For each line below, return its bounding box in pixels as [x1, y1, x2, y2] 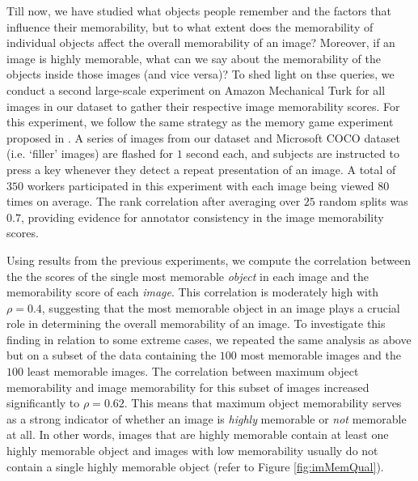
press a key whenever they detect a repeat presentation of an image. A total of [6, 160, 396, 177]
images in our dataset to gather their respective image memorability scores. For [6, 97, 400, 114]
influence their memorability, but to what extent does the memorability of [6, 18, 374, 35]
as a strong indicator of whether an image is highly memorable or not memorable [6, 410, 407, 427]
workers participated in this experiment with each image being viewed [27, 177, 374, 194]
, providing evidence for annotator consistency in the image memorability [20, 208, 384, 225]
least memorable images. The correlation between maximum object [27, 363, 359, 380]
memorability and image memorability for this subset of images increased [6, 378, 369, 395]
